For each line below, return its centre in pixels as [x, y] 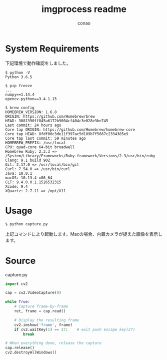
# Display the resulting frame [47, 320]
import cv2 [16, 284]
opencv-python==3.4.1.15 [31, 99]
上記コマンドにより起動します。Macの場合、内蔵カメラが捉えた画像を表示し [84, 234]
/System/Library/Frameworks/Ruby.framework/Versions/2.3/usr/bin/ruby [80, 156]
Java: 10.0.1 [19, 173]
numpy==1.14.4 [20, 94]
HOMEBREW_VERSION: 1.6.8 [31, 112]
